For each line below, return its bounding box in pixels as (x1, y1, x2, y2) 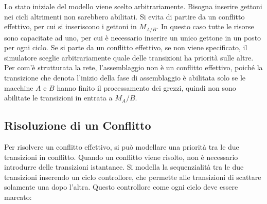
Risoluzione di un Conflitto (4, 117, 151, 133)
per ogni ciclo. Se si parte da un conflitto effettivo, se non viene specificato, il (4, 42, 247, 53)
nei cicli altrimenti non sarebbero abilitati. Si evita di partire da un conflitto (4, 11, 245, 22)
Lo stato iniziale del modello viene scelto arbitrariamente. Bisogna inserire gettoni (4, 1, 262, 11)
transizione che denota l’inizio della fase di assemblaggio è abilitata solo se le (4, 72, 246, 83)
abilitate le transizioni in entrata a (4, 92, 113, 103)
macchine (4, 82, 33, 93)
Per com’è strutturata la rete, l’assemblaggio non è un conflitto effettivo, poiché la (4, 62, 263, 73)
